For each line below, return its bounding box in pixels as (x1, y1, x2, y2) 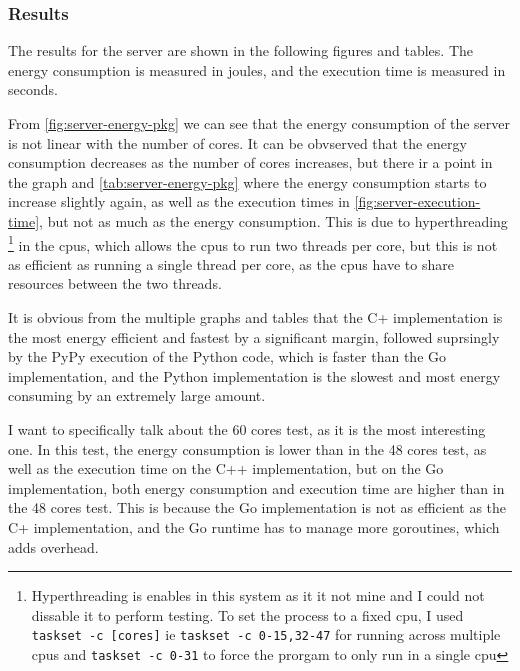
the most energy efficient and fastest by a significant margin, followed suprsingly (8, 326, 500, 347)
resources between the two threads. (8, 273, 222, 294)
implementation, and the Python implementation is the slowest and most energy (8, 365, 501, 386)
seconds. (8, 79, 58, 100)
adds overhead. (8, 536, 99, 557)
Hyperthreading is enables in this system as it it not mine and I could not (31, 585, 485, 606)
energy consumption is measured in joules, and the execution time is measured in (8, 59, 506, 80)
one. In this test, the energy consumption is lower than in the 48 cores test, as (8, 438, 487, 459)
